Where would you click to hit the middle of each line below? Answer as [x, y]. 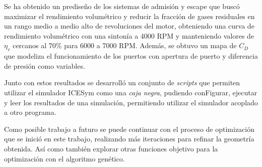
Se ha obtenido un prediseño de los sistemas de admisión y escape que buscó [122, 6]
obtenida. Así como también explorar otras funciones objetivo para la [111, 148]
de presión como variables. [45, 65]
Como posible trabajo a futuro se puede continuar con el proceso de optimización [129, 129]
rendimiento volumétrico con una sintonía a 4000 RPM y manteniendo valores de [129, 35]
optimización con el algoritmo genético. [64, 158]
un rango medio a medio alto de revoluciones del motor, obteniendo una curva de [129, 26]
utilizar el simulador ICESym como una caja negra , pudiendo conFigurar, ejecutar [131, 92]
